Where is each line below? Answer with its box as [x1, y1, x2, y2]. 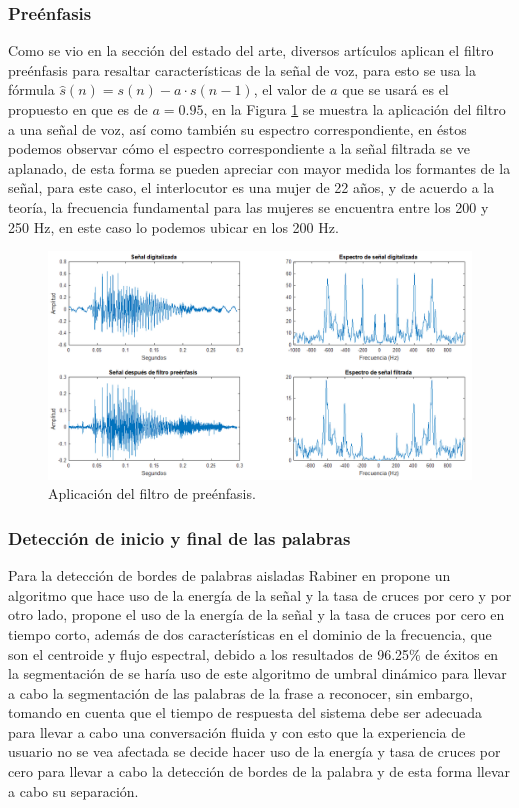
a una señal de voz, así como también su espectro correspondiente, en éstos [8, 118, 467, 139]
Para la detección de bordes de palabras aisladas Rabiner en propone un [8, 565, 451, 586]
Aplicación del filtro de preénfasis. [48, 483, 256, 504]
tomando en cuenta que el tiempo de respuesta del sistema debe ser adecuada [8, 702, 483, 723]
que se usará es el [342, 79, 449, 100]
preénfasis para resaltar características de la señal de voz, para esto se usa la [8, 59, 476, 80]
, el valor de [253, 79, 326, 100]
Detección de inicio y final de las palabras [8, 525, 351, 550]
